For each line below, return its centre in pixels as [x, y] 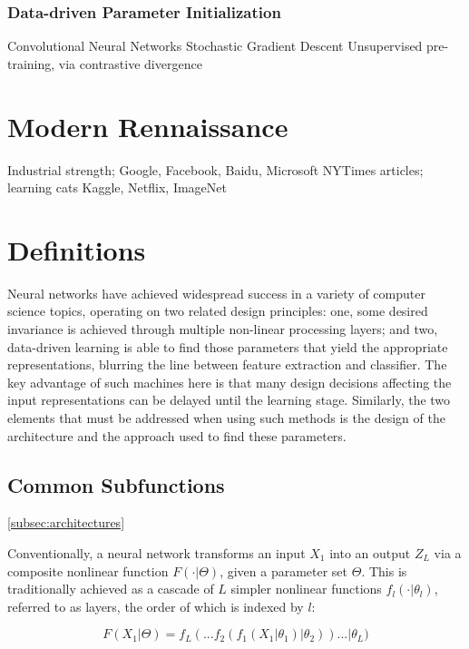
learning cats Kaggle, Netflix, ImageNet [117, 187]
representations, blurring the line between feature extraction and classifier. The [227, 364]
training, [31, 63]
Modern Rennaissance [148, 126]
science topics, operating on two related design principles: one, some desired [218, 311]
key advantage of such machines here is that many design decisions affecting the [230, 382]
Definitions [77, 249]
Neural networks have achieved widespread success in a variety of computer [216, 293]
